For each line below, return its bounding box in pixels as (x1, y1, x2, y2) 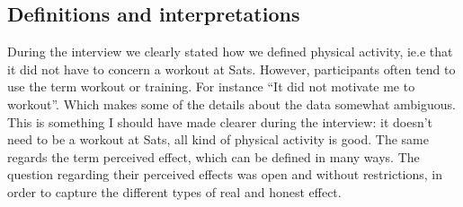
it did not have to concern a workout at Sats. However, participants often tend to (7, 59, 456, 78)
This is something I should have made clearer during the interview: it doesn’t (7, 112, 433, 131)
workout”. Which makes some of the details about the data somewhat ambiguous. (7, 94, 456, 113)
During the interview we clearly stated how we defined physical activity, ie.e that (7, 42, 453, 61)
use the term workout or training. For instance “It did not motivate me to (7, 77, 415, 96)
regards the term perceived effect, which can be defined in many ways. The (7, 147, 420, 166)
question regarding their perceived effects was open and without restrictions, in (7, 165, 443, 184)
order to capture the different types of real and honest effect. (7, 182, 342, 201)
